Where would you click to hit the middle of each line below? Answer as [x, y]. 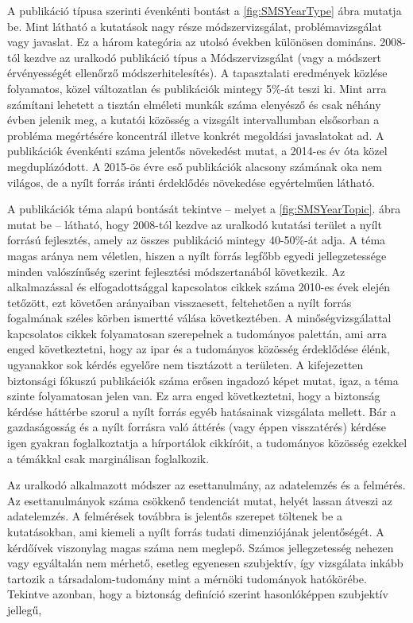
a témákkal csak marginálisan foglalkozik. [108, 458]
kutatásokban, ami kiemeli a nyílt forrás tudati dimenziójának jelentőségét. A [196, 531]
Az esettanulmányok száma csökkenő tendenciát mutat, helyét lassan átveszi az [200, 500]
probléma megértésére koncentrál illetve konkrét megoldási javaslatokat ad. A [196, 135]
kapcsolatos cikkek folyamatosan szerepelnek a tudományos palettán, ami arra [197, 333]
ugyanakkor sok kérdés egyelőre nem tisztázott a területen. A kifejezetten [185, 365]
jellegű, [25, 609]
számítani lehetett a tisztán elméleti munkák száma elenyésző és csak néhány [194, 104]
